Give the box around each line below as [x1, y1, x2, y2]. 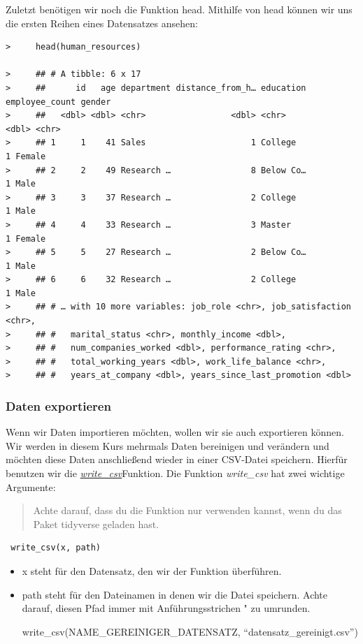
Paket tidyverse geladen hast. [33, 516, 159, 531]
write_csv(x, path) [10, 543, 101, 553]
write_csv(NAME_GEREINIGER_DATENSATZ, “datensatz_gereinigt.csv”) [22, 624, 358, 638]
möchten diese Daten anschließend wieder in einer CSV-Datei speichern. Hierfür [6, 452, 348, 467]
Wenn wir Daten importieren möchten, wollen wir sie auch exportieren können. [6, 425, 344, 439]
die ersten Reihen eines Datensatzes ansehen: [6, 15, 198, 30]
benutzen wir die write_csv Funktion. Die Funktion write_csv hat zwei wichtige [6, 466, 345, 481]
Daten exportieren [6, 397, 111, 414]
